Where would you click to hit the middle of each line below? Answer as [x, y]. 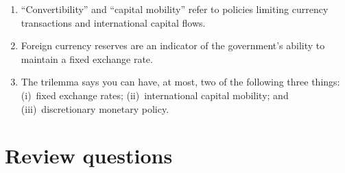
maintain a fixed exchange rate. [87, 58]
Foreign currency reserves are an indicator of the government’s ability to [173, 45]
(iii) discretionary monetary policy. [95, 108]
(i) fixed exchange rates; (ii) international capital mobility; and [155, 95]
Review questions [89, 156]
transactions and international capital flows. [113, 22]
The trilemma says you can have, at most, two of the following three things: [180, 82]
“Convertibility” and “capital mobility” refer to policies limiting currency [175, 9]
